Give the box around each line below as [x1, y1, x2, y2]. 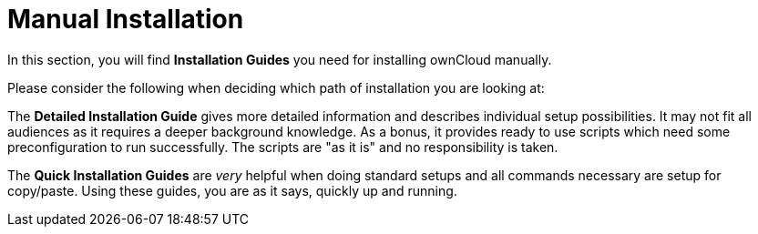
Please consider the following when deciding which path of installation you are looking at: [7, 79, 545, 96]
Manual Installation [7, 4, 244, 35]
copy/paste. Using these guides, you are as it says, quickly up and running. [7, 182, 457, 198]
